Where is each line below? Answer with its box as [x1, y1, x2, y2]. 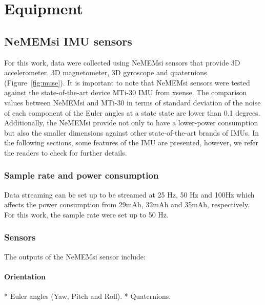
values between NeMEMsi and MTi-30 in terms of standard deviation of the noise [4, 97, 261, 107]
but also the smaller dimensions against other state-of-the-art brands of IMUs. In [4, 127, 259, 138]
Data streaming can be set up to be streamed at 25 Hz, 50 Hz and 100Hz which [4, 189, 255, 200]
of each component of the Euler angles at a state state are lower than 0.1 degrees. [4, 107, 260, 118]
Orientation [4, 271, 46, 281]
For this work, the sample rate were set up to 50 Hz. [4, 209, 169, 220]
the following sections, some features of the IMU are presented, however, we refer [4, 137, 258, 148]
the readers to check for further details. [4, 147, 127, 158]
